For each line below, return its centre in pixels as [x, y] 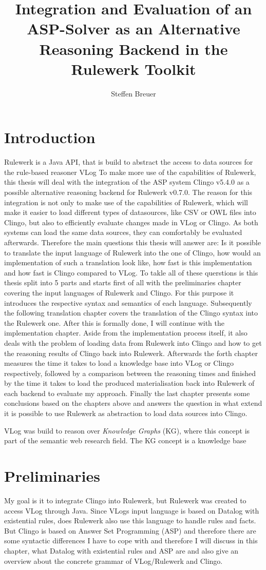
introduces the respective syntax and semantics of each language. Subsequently [128, 302]
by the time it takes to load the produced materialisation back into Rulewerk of [129, 383]
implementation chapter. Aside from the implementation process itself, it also [126, 333]
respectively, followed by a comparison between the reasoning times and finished [130, 373]
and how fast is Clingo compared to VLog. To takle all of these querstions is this [131, 272]
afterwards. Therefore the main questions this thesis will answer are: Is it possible [132, 242]
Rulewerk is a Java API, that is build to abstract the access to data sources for [129, 162]
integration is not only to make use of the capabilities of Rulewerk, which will [126, 202]
